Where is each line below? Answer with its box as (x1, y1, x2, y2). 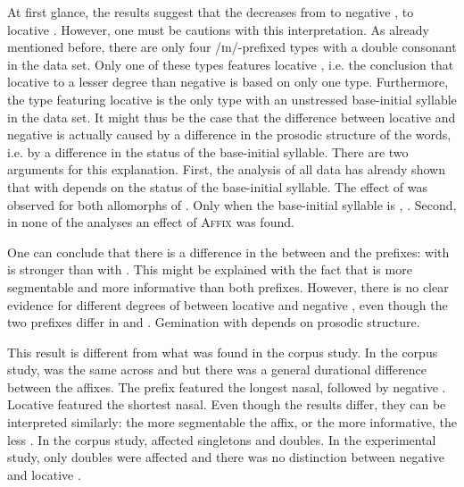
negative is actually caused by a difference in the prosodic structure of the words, (7, 125, 452, 144)
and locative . (7, 465, 81, 483)
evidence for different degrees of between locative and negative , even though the (7, 295, 448, 314)
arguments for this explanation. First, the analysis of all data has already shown (7, 160, 445, 179)
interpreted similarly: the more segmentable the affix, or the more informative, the (7, 413, 458, 432)
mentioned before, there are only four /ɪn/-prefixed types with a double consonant (7, 38, 457, 56)
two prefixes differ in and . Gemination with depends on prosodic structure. (7, 313, 420, 332)
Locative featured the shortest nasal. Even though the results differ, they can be (7, 395, 446, 414)
